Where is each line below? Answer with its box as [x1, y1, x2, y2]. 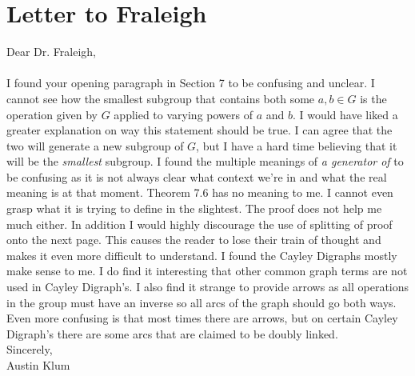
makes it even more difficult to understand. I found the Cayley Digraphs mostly [6, 246, 397, 263]
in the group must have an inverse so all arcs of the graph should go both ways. [6, 294, 397, 310]
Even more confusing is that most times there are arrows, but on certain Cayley [6, 310, 398, 326]
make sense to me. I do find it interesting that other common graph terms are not [6, 262, 408, 279]
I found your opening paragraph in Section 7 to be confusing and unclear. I [6, 74, 375, 91]
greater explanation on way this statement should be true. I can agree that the [6, 122, 393, 138]
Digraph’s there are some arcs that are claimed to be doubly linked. [6, 325, 338, 342]
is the [360, 90, 387, 106]
